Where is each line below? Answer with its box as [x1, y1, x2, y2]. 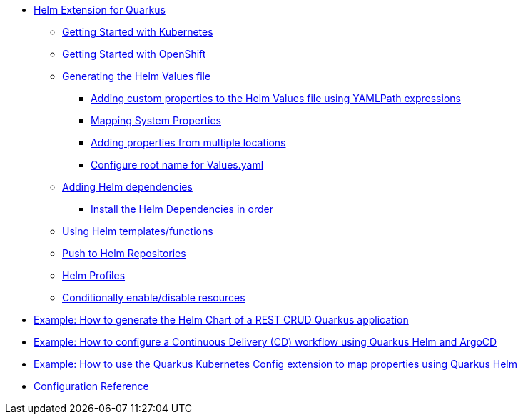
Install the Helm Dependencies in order [91, 203, 273, 215]
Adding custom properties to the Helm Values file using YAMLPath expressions [91, 92, 461, 104]
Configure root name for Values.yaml [91, 159, 264, 171]
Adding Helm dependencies [62, 181, 193, 193]
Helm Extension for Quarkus [34, 4, 166, 16]
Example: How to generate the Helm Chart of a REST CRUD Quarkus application [34, 314, 409, 326]
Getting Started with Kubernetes [62, 26, 213, 38]
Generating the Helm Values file [62, 70, 211, 82]
